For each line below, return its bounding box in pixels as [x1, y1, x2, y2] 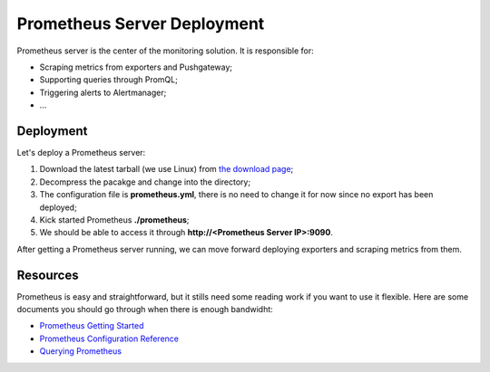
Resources [16, 267, 79, 282]
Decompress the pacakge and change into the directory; [39, 176, 251, 187]
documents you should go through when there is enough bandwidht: [16, 304, 274, 315]
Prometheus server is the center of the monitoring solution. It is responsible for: [16, 45, 314, 56]
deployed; [39, 202, 77, 213]
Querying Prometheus [39, 346, 122, 357]
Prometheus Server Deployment [16, 14, 265, 33]
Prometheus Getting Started [39, 320, 144, 331]
